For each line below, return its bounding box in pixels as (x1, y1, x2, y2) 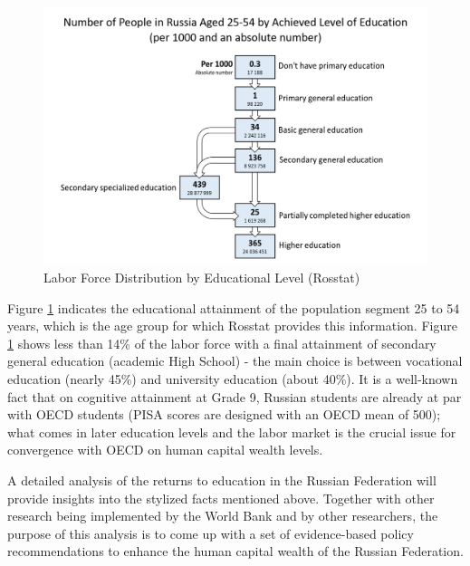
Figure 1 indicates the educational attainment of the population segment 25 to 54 (7, 298, 460, 317)
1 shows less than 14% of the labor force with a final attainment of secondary (7, 333, 436, 352)
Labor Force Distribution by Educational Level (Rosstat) (43, 268, 360, 287)
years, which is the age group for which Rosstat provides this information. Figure (7, 316, 457, 335)
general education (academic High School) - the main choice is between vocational (7, 351, 463, 370)
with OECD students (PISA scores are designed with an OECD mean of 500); (7, 405, 441, 424)
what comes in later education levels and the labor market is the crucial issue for (7, 422, 456, 441)
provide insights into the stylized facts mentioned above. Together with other (7, 488, 435, 507)
